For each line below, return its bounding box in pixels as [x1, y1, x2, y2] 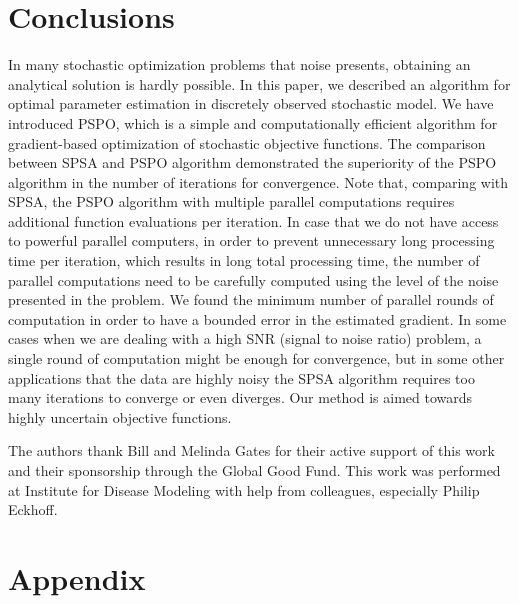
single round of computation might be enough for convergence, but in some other [8, 348, 505, 369]
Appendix [8, 557, 146, 598]
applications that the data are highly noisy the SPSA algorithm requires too [8, 367, 475, 388]
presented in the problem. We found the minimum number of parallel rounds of [8, 289, 494, 310]
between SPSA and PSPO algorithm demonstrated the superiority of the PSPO [8, 152, 497, 173]
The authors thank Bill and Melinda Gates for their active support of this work [8, 440, 495, 461]
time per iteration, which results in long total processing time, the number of [8, 250, 480, 271]
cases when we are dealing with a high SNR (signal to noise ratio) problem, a [8, 328, 482, 349]
